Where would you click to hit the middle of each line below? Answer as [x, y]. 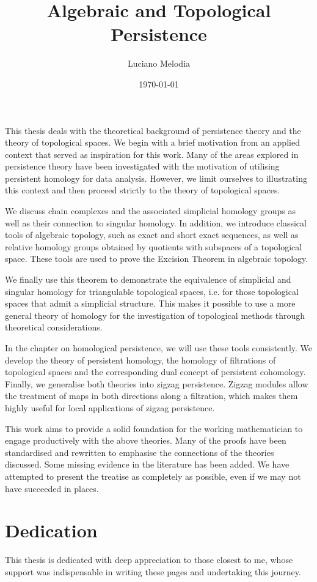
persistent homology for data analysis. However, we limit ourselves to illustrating [156, 178]
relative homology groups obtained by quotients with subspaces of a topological [154, 246]
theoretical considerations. [54, 327]
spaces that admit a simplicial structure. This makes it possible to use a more [150, 303]
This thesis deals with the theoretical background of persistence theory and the [153, 130]
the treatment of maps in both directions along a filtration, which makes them [151, 396]
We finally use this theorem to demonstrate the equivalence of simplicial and [148, 279]
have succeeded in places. [52, 488]
